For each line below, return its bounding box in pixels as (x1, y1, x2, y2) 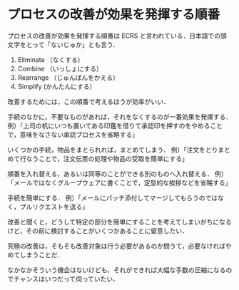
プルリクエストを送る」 (19, 202, 89, 211)
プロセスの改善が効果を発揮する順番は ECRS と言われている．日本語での (7, 31, 221, 40)
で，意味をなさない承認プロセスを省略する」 (7, 130, 139, 139)
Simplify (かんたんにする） (17, 82, 96, 90)
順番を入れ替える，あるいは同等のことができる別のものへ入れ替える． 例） (7, 169, 228, 178)
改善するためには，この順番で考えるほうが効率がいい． (7, 97, 170, 105)
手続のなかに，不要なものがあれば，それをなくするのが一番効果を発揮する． (7, 112, 233, 121)
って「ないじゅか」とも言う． (31, 40, 119, 48)
